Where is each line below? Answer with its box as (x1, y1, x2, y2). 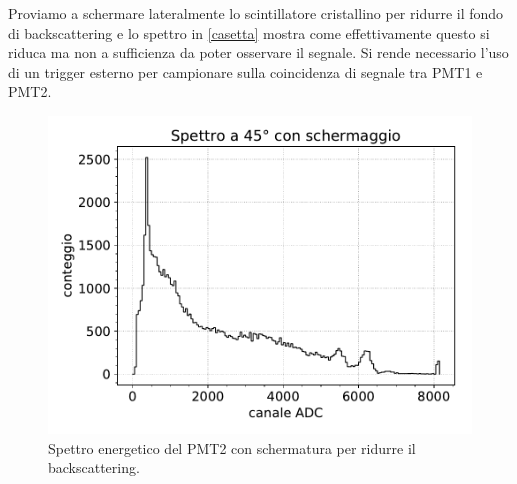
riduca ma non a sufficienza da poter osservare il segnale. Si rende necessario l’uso (8, 42, 509, 63)
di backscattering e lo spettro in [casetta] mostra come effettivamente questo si (8, 22, 490, 43)
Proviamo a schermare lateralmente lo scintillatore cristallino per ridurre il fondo (8, 3, 504, 23)
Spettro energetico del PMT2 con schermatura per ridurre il (48, 437, 416, 458)
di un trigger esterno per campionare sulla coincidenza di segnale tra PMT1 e (8, 61, 483, 82)
